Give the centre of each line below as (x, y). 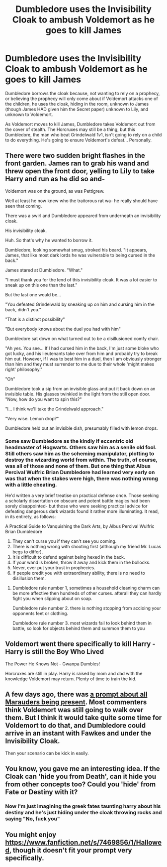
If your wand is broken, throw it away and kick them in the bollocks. (81, 562)
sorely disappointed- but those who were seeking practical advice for (76, 506)
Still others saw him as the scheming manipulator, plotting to (80, 453)
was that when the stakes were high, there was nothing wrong (82, 478)
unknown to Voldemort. (29, 114)
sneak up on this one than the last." (41, 285)
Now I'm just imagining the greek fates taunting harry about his (83, 806)
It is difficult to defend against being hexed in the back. (69, 557)
